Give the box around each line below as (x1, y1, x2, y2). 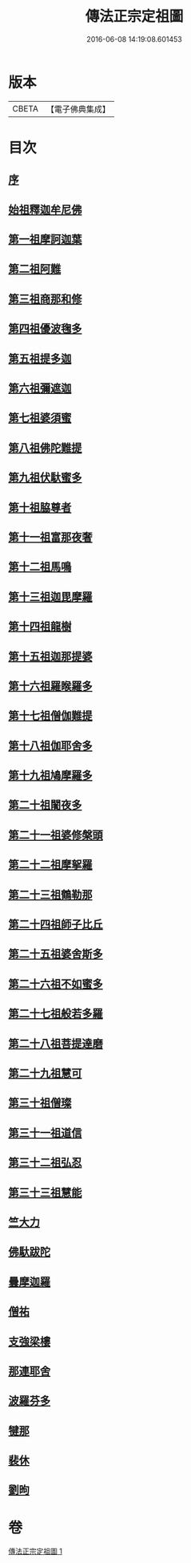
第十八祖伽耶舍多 (8, 739, 93, 753)
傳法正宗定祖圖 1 (8, 1546, 62, 1557)
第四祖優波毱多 (8, 322, 82, 335)
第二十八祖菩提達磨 (8, 1037, 103, 1050)
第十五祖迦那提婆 (8, 649, 93, 663)
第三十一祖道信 (8, 1126, 82, 1139)
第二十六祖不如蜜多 (8, 976, 103, 991)
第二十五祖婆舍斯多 (8, 948, 103, 961)
